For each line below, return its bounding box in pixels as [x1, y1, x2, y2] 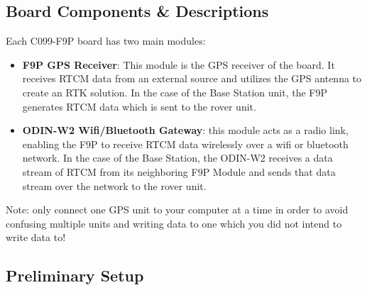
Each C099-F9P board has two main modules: [6, 33, 206, 48]
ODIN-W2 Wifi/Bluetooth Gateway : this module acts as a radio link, [22, 123, 349, 138]
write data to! [6, 230, 66, 245]
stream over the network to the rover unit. [22, 178, 207, 193]
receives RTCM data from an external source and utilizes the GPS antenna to [22, 71, 362, 86]
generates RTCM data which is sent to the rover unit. [22, 99, 256, 113]
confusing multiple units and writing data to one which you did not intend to [6, 216, 342, 230]
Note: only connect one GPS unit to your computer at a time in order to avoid [6, 202, 349, 217]
